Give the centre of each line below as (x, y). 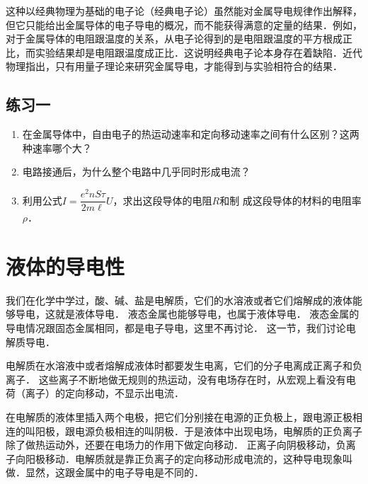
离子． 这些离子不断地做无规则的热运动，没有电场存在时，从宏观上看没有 (176, 379)
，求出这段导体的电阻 (162, 200)
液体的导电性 (65, 266)
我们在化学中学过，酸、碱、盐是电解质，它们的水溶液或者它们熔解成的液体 (179, 300)
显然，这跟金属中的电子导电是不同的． (114, 472)
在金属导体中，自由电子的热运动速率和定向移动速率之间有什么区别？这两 (191, 134)
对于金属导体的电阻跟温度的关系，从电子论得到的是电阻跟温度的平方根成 (174, 39)
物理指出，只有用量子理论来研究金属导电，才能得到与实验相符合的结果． (174, 66)
